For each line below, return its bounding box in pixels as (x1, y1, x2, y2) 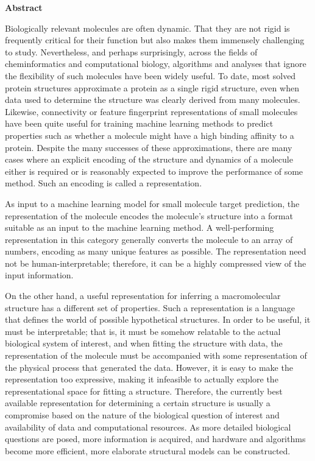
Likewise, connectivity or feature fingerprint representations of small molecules (5, 105, 298, 118)
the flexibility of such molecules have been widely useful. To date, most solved (5, 69, 296, 82)
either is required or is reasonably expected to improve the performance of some (5, 164, 303, 177)
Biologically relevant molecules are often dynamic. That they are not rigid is (5, 21, 290, 34)
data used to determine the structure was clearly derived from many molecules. (5, 93, 300, 106)
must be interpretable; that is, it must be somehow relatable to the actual (5, 325, 281, 337)
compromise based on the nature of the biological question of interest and (5, 409, 280, 421)
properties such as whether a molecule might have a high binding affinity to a (5, 128, 294, 141)
